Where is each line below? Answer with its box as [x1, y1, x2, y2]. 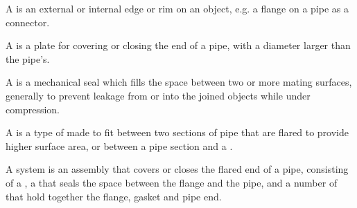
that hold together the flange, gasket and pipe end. [6, 189, 222, 203]
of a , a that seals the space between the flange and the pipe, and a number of [6, 175, 338, 189]
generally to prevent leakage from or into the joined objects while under [6, 88, 311, 102]
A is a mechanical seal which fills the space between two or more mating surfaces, [6, 75, 352, 89]
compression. [6, 102, 60, 116]
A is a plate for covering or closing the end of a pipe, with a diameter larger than [6, 38, 351, 53]
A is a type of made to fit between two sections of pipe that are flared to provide [6, 125, 349, 140]
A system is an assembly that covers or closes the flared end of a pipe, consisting [6, 162, 349, 176]
